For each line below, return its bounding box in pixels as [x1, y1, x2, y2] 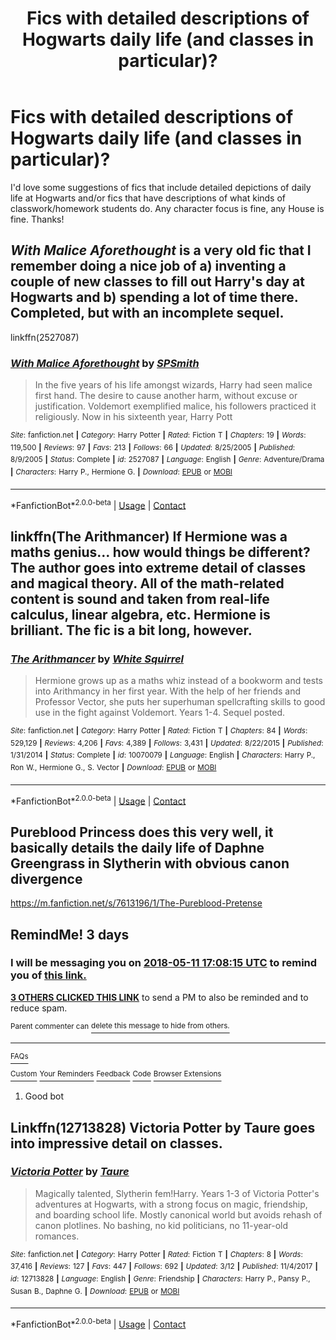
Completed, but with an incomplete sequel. [10, 305, 285, 322]
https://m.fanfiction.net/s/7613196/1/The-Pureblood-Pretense [10, 897, 263, 909]
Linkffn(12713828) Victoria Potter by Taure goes [10, 1119, 316, 1136]
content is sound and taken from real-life [10, 590, 270, 607]
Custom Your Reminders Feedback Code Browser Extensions [10, 1069, 222, 1079]
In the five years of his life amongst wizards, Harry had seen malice [34, 379, 313, 391]
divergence [10, 870, 83, 887]
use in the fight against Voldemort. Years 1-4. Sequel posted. [34, 707, 286, 719]
